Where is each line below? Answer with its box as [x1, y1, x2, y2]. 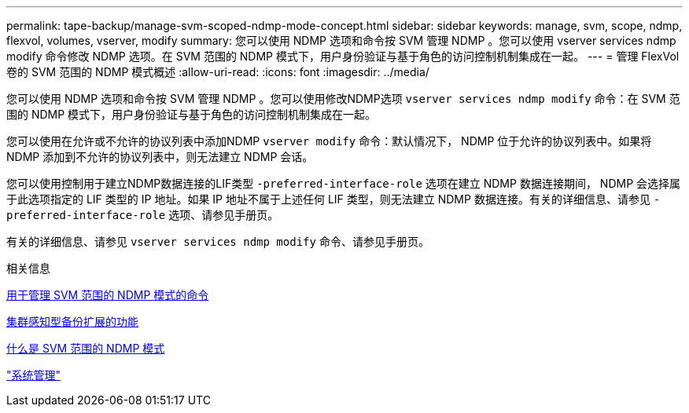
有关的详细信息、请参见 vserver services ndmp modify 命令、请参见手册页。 [6, 235, 429, 248]
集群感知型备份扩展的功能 [6, 315, 138, 328]
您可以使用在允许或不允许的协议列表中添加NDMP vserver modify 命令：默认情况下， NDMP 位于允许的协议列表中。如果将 [6, 134, 652, 148]
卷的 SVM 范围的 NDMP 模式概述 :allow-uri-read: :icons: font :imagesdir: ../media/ [6, 65, 429, 79]
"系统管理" [6, 368, 61, 382]
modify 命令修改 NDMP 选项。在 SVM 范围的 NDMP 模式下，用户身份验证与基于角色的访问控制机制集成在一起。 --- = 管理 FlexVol [6, 49, 680, 63]
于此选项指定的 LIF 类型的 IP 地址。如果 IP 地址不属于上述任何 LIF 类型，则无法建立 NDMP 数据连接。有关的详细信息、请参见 [6, 192, 650, 206]
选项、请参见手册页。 [168, 208, 279, 221]
